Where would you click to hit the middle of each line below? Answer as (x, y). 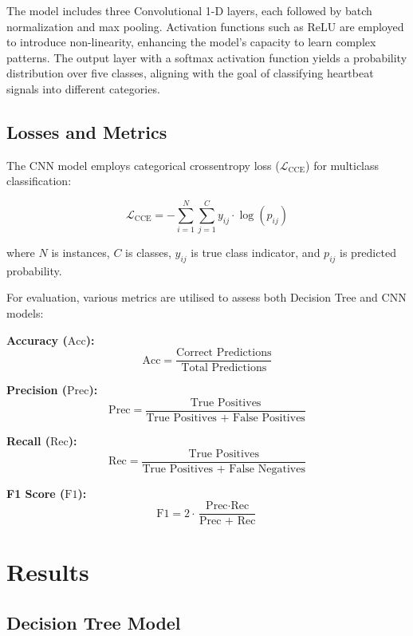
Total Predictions (224, 368)
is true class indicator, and (256, 253)
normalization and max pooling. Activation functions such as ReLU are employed (205, 26)
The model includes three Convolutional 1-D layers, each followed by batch (189, 10)
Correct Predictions (224, 353)
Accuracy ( (37, 340)
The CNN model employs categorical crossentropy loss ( (143, 165)
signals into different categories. (83, 88)
